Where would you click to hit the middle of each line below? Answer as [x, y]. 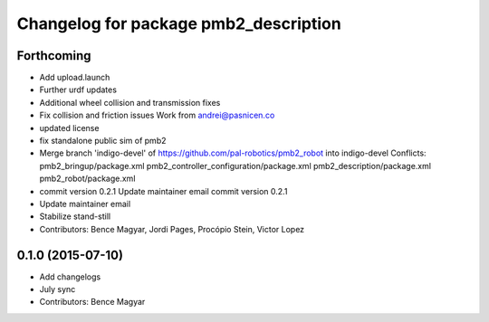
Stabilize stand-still [75, 216]
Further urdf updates [78, 90]
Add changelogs [70, 277]
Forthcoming [54, 56]
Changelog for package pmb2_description [179, 24]
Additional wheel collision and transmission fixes [130, 102]
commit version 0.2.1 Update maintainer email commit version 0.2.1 [163, 191]
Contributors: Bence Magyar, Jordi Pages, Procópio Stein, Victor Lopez [172, 229]
